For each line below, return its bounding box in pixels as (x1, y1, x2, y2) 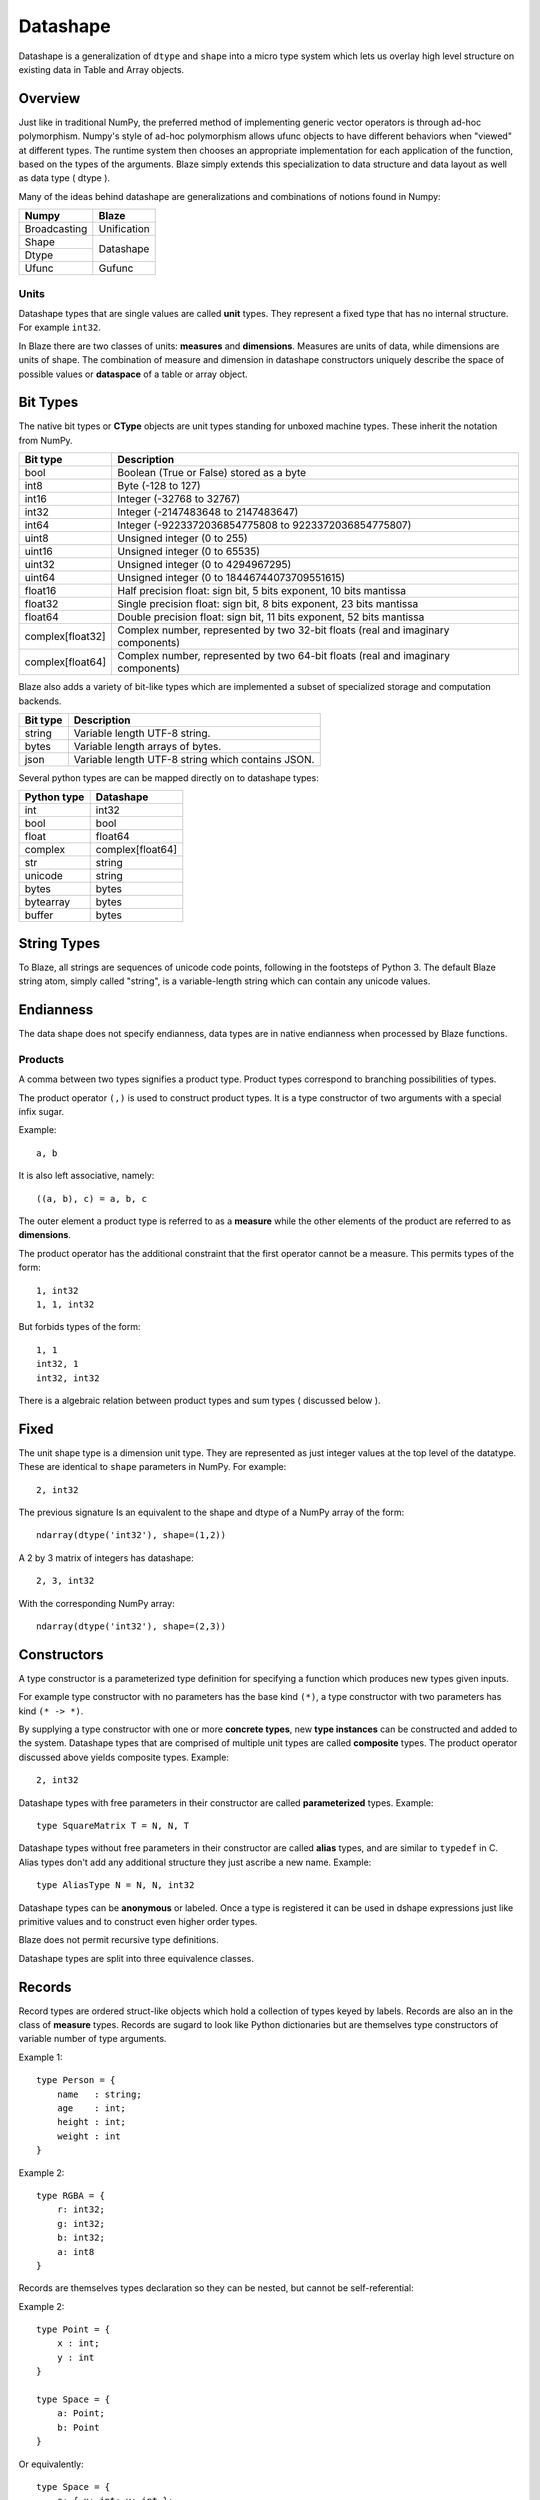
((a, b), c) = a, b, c (36, 1193, 148, 1204)
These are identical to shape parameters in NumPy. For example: (18, 1461, 287, 1473)
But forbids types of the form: (18, 1321, 141, 1333)
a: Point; (56, 2408, 105, 2419)
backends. (18, 695, 62, 707)
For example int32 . (18, 321, 102, 334)
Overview (18, 90, 81, 107)
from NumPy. (18, 434, 74, 446)
